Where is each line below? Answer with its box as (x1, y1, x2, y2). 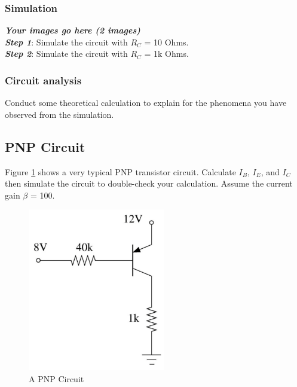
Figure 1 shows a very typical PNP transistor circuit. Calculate (5, 165, 236, 178)
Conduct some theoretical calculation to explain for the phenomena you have (5, 96, 287, 109)
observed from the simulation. (5, 108, 114, 120)
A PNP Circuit (29, 372, 84, 385)
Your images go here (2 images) (5, 24, 140, 36)
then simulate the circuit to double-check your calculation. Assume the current (5, 177, 293, 190)
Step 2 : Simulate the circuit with (5, 47, 128, 60)
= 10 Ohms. (144, 35, 189, 48)
